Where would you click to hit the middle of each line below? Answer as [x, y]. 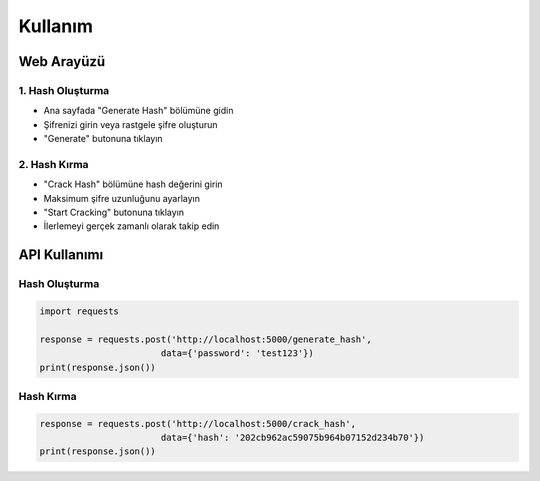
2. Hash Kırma [53, 164]
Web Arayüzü [62, 61]
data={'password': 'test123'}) [237, 353]
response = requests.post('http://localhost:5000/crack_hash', [198, 423]
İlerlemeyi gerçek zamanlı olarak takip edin [131, 226]
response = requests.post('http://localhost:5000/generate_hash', [205, 339]
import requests [79, 311]
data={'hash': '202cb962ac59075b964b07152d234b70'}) [292, 438]
